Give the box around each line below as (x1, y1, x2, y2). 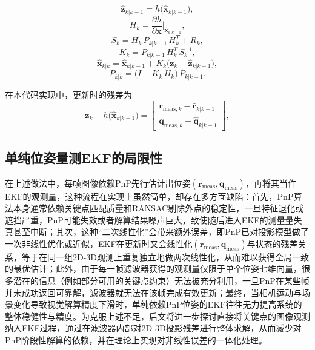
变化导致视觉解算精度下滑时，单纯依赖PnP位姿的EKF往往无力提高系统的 (13, 298, 302, 311)
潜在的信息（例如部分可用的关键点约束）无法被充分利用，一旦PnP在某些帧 (13, 274, 310, 287)
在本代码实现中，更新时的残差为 (5, 88, 132, 101)
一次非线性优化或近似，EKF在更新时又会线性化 (5, 237, 193, 249)
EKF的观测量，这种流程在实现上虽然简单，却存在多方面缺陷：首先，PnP (5, 190, 294, 202)
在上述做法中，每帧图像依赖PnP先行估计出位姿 (5, 176, 191, 189)
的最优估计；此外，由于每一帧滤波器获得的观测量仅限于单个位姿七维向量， (5, 262, 302, 275)
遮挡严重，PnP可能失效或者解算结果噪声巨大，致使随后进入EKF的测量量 (5, 213, 294, 226)
